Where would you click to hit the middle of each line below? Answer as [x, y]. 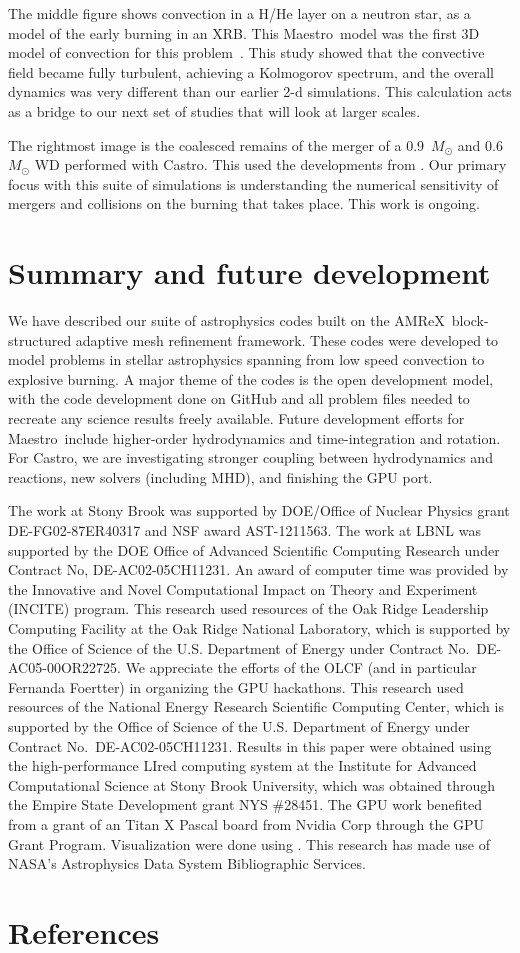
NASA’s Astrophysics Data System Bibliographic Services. [187, 863]
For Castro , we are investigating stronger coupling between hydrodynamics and [250, 457]
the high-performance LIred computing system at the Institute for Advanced [242, 765]
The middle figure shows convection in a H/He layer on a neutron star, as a [239, 13]
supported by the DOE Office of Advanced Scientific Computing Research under [254, 549]
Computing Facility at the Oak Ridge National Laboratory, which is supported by [259, 627]
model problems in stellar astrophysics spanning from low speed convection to [246, 359]
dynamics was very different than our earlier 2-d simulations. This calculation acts [260, 91]
